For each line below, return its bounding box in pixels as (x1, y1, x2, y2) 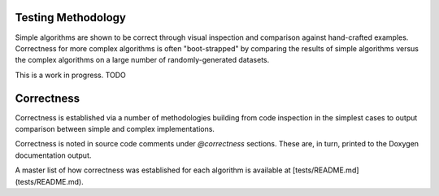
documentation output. (15, 150, 92, 160)
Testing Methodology (15, 11, 126, 24)
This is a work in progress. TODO (15, 70, 126, 80)
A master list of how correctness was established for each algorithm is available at (15, 165, 292, 175)
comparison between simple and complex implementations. (15, 124, 215, 133)
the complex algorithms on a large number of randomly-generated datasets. (15, 55, 270, 65)
